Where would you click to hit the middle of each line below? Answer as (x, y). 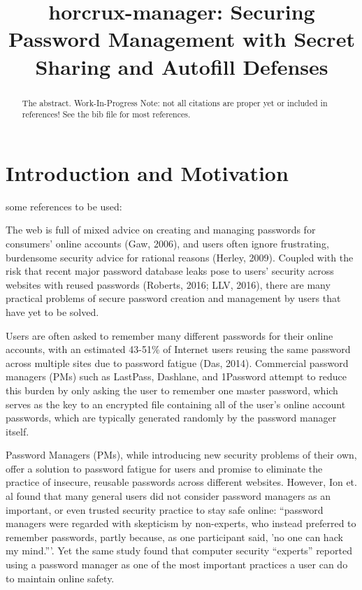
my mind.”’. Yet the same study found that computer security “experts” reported (179, 551)
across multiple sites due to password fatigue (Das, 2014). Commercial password (177, 362)
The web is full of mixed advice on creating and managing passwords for (161, 230)
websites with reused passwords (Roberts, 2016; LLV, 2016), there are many (168, 284)
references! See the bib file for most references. (106, 114)
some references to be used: (64, 206)
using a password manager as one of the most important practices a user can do (177, 564)
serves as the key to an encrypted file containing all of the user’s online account (176, 404)
